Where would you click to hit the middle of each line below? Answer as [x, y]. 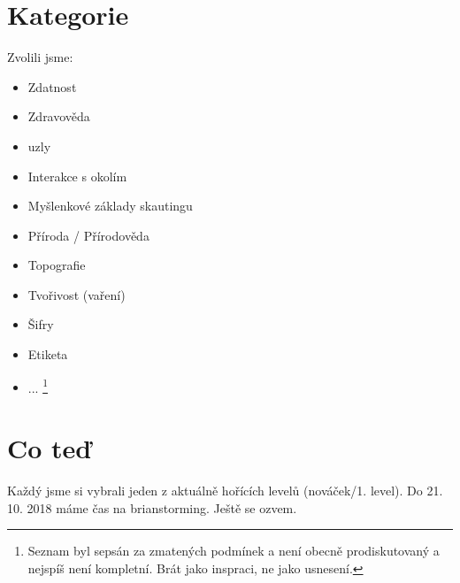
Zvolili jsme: [40, 57]
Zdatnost [52, 86]
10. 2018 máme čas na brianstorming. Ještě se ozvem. [152, 507]
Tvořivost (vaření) [77, 294]
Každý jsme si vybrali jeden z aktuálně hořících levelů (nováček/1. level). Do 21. [225, 491]
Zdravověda [59, 116]
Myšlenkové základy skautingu [110, 206]
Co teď [50, 448]
